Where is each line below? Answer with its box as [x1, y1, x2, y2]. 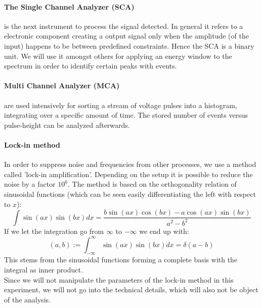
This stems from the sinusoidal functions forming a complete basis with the [4, 254, 238, 265]
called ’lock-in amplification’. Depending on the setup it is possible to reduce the [4, 168, 253, 179]
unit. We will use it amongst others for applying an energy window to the [4, 50, 232, 61]
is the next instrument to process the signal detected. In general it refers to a [4, 20, 243, 31]
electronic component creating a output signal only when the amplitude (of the [4, 30, 249, 41]
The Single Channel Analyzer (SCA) [4, 1, 135, 12]
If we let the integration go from [4, 225, 104, 236]
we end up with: [139, 225, 189, 236]
